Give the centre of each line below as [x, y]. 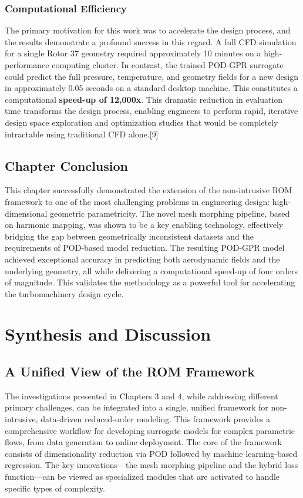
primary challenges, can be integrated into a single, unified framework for [137, 407]
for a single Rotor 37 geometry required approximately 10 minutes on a [133, 53]
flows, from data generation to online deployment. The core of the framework [143, 442]
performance [27, 65]
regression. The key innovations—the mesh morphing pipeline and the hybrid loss [151, 465]
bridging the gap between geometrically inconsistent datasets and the [129, 236]
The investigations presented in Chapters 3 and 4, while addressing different [142, 396]
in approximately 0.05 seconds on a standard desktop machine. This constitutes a [151, 88]
